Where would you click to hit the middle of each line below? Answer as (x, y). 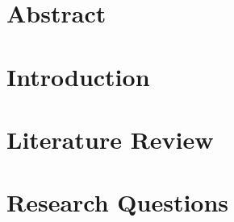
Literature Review (110, 139)
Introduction (78, 76)
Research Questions (118, 202)
